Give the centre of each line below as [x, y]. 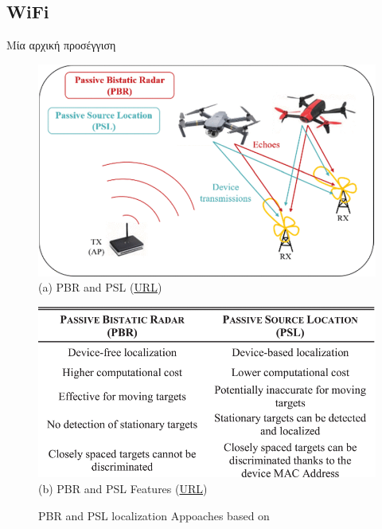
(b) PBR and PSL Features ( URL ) [123, 488]
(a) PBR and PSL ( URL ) [100, 287]
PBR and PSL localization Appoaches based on [154, 515]
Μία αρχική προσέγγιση [61, 45]
